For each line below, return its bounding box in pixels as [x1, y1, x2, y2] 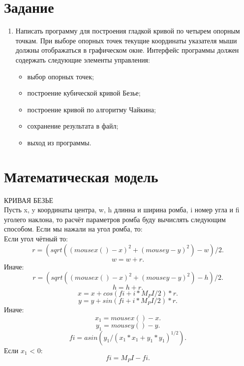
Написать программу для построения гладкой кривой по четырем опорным [15, 26, 240, 36]
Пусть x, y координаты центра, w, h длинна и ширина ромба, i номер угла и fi [4, 204, 240, 215]
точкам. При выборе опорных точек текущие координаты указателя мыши [15, 35, 237, 45]
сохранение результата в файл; [27, 121, 119, 131]
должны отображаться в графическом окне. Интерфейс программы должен [15, 45, 239, 55]
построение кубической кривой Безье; [27, 88, 141, 98]
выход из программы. [27, 137, 91, 147]
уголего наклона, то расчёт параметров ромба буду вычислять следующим [4, 214, 226, 224]
